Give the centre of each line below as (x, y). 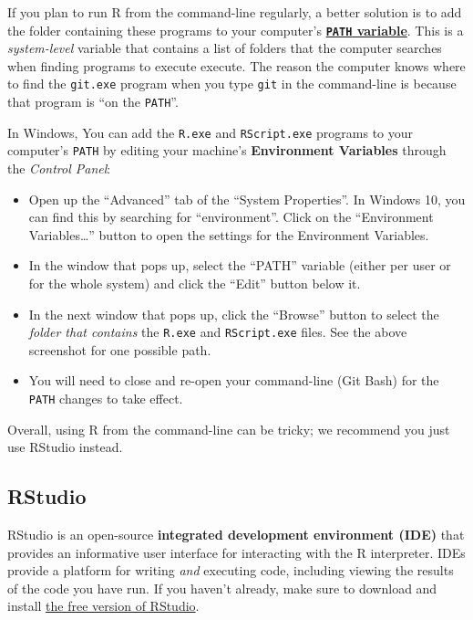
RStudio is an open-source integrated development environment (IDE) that (236, 535)
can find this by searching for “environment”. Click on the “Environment (231, 217)
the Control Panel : (59, 168)
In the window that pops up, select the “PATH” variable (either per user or (240, 265)
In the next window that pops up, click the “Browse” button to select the (234, 314)
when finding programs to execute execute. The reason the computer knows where (236, 65)
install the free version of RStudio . (103, 606)
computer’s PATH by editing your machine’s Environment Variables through (227, 150)
